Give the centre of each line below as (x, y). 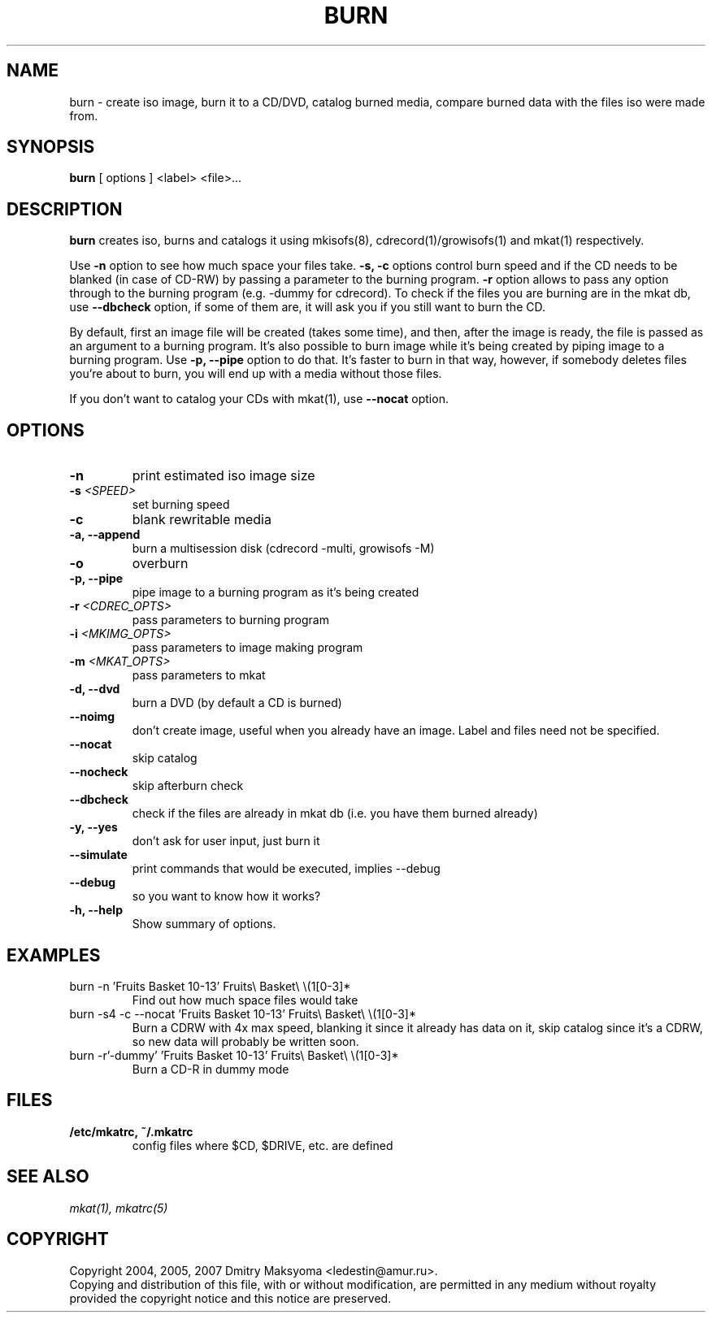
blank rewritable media (202, 520)
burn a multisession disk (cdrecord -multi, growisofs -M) (283, 549)
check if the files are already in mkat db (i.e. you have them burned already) (335, 814)
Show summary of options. (204, 924)
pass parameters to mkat (199, 675)
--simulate (98, 855)
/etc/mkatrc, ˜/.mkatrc (131, 1131)
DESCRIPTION (65, 209)
